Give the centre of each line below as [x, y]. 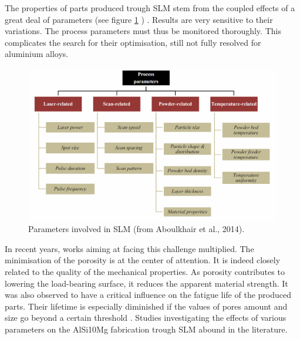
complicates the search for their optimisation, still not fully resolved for [133, 42]
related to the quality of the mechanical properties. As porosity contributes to [145, 271]
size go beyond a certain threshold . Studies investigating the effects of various [146, 318]
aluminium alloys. [37, 54]
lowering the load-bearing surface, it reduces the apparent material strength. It [146, 283]
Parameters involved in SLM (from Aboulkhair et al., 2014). [136, 229]
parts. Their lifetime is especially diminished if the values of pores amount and [146, 306]
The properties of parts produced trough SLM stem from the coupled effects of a [150, 8]
